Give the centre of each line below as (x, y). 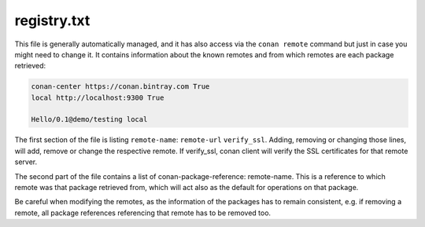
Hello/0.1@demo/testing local (89, 119)
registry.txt (52, 20)
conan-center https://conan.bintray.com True (120, 87)
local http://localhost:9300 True (98, 97)
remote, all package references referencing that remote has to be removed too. (143, 213)
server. (26, 162)
